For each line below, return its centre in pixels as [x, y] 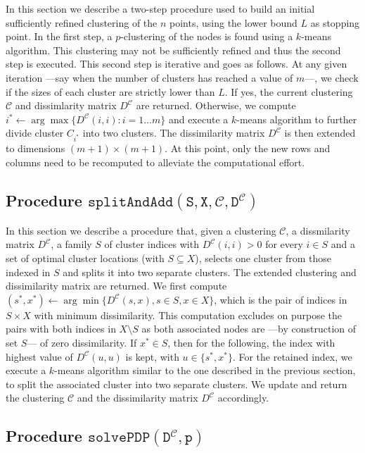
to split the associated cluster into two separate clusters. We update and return [177, 384]
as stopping [335, 22]
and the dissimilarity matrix [137, 398]
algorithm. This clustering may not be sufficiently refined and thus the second [173, 50]
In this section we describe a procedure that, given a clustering [141, 230]
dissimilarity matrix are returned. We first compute [116, 286]
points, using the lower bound [233, 22]
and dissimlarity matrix [66, 105]
